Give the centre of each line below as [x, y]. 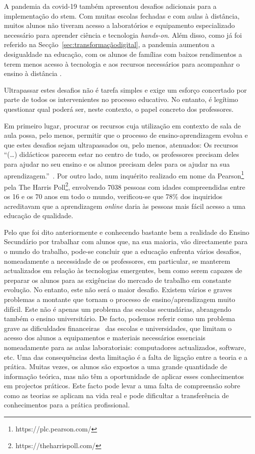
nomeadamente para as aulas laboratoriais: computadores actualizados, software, [125, 347]
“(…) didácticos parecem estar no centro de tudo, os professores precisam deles [122, 154]
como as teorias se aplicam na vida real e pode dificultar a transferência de [116, 395]
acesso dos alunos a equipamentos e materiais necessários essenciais [105, 338]
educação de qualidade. [39, 215]
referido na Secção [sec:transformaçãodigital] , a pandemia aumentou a [109, 44]
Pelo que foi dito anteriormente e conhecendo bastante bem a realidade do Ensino [127, 232]
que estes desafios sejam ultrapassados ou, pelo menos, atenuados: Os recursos [121, 144]
